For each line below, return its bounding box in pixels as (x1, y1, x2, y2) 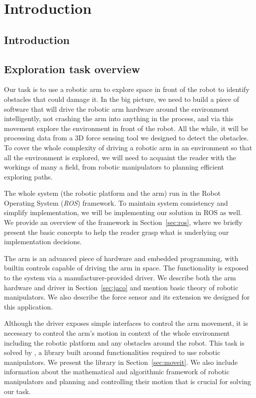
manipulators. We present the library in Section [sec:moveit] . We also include (4, 356, 238, 367)
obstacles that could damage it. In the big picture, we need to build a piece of (4, 93, 239, 104)
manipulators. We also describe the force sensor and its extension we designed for (4, 292, 250, 302)
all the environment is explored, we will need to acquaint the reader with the (4, 152, 236, 162)
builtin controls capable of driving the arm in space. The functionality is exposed (4, 263, 249, 273)
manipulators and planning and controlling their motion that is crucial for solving (4, 376, 252, 386)
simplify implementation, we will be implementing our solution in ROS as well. (4, 207, 242, 218)
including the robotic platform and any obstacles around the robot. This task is (4, 337, 245, 348)
